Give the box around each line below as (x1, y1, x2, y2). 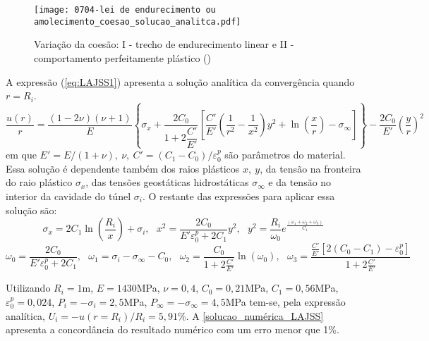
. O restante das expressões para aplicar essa (142, 188, 335, 203)
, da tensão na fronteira (260, 161, 361, 175)
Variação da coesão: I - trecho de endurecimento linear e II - (34, 37, 294, 51)
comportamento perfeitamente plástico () (34, 50, 211, 65)
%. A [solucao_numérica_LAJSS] (177, 308, 324, 323)
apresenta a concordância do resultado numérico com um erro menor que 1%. (6, 322, 339, 337)
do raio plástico (6, 175, 73, 190)
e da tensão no (268, 175, 332, 190)
